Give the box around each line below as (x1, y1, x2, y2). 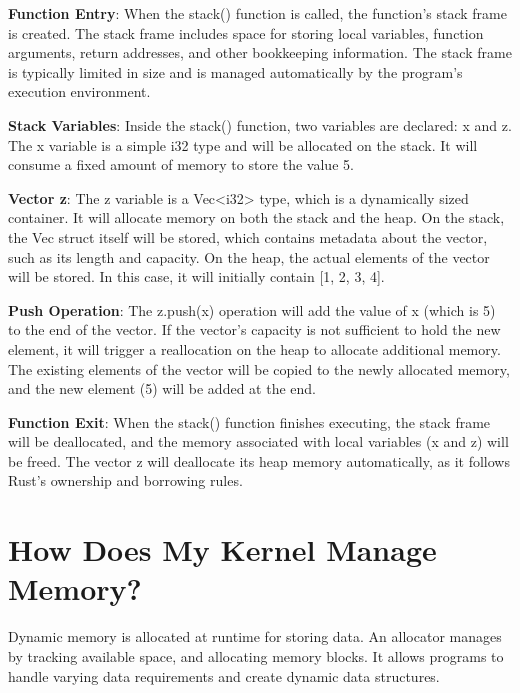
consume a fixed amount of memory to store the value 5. (8, 154, 354, 175)
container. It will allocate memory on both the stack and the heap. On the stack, (8, 207, 505, 228)
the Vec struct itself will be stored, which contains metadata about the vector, (8, 226, 488, 247)
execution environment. (8, 81, 151, 102)
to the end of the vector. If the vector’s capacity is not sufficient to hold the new (8, 319, 501, 340)
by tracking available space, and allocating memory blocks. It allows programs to (8, 645, 504, 666)
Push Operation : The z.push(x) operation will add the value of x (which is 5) (8, 299, 496, 320)
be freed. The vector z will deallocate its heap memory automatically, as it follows (8, 450, 510, 471)
